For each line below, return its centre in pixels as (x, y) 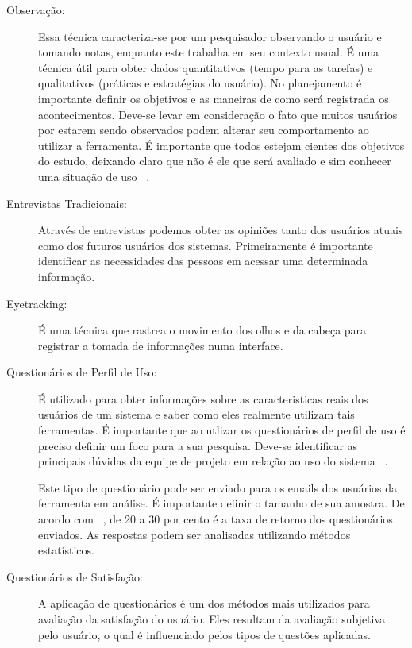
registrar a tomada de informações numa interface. (161, 345)
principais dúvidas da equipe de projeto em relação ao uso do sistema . (213, 461)
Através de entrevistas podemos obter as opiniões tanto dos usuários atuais (221, 230)
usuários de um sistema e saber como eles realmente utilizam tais (196, 414)
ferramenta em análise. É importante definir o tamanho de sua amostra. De (221, 503)
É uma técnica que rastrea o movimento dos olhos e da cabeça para (202, 330)
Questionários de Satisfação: (75, 576)
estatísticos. (66, 550)
